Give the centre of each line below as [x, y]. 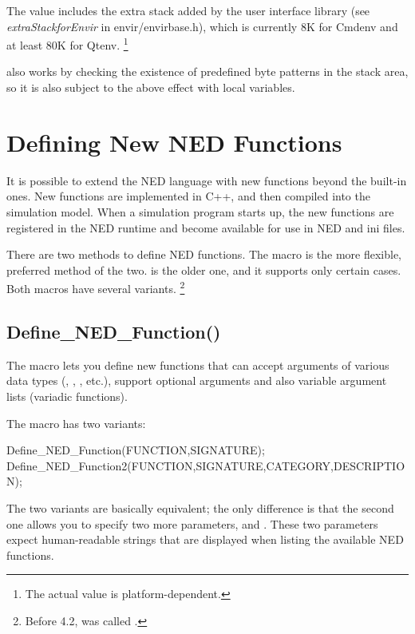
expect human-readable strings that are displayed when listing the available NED [205, 539]
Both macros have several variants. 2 [96, 287]
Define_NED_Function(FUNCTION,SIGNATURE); [136, 450]
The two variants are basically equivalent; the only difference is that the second [200, 507]
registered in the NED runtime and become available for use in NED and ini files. [206, 227]
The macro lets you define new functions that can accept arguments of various [198, 365]
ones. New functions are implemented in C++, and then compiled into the [188, 196]
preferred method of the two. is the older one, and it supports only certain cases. [204, 269]
